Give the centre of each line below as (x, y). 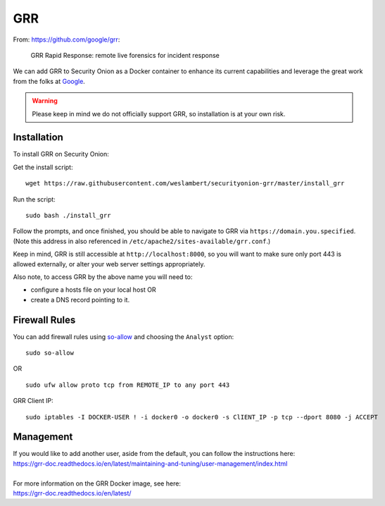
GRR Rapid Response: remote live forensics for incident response (125, 55)
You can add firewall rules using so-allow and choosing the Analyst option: (124, 337)
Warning (45, 101)
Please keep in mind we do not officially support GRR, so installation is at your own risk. (159, 113)
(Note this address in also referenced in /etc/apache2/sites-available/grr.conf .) (142, 241)
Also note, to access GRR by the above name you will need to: (103, 277)
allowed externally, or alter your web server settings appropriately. (109, 264)
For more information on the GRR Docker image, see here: (97, 483)
